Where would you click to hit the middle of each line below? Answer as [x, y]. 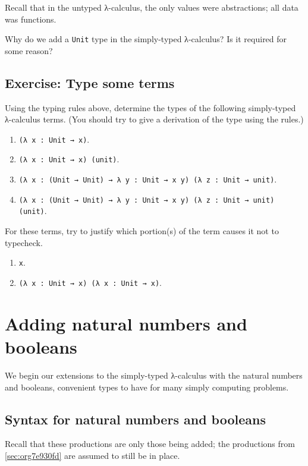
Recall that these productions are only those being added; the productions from [150, 444]
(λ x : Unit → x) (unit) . [69, 159]
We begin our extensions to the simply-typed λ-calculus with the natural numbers [154, 375]
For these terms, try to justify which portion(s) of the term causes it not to [142, 231]
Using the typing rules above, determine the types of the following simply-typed [150, 107]
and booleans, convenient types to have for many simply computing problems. [147, 387]
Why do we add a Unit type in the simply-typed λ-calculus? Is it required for [146, 39]
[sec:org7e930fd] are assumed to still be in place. [92, 455]
